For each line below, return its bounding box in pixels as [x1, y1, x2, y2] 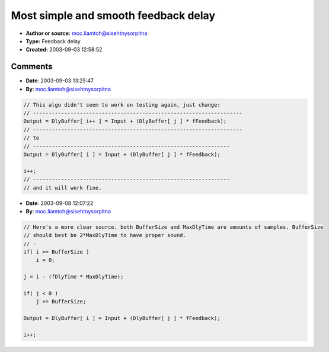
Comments [11, 62, 53, 72]
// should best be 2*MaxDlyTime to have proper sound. [23, 232, 186, 239]
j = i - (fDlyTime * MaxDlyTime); [23, 273, 124, 280]
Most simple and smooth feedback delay [11, 9, 216, 22]
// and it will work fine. [23, 184, 102, 191]
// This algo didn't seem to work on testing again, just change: [23, 101, 221, 108]
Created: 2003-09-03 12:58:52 [25, 46, 103, 53]
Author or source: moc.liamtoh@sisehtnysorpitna [25, 30, 148, 37]
